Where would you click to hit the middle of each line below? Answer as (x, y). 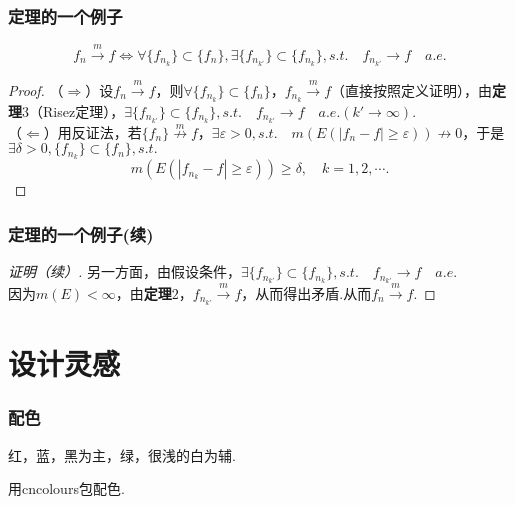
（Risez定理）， (77, 110)
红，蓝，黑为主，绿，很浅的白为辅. (122, 454)
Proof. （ (36, 89)
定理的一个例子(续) (81, 233)
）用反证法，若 (92, 131)
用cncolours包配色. (66, 488)
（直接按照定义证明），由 (412, 89)
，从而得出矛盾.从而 (306, 293)
